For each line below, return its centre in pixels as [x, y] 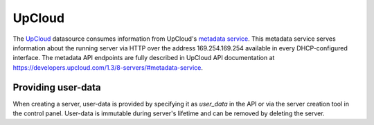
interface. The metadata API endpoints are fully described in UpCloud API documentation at [144, 58]
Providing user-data [57, 87]
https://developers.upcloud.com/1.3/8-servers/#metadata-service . [108, 67]
